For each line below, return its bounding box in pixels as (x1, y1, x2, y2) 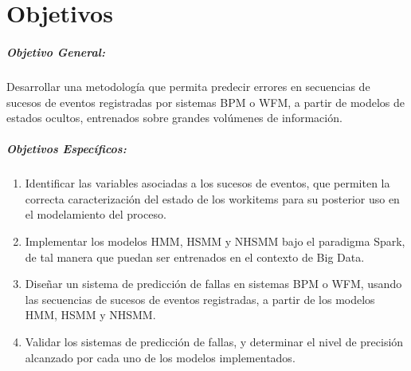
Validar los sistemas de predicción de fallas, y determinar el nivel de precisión (25, 334, 404, 350)
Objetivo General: (6, 43, 105, 60)
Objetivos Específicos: (6, 140, 127, 157)
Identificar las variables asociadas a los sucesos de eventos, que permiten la (25, 175, 390, 191)
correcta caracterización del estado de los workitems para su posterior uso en (25, 190, 400, 207)
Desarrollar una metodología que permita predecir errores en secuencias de (6, 77, 370, 94)
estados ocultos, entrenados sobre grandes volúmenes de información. (6, 109, 342, 126)
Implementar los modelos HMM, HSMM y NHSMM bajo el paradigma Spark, (25, 233, 405, 250)
